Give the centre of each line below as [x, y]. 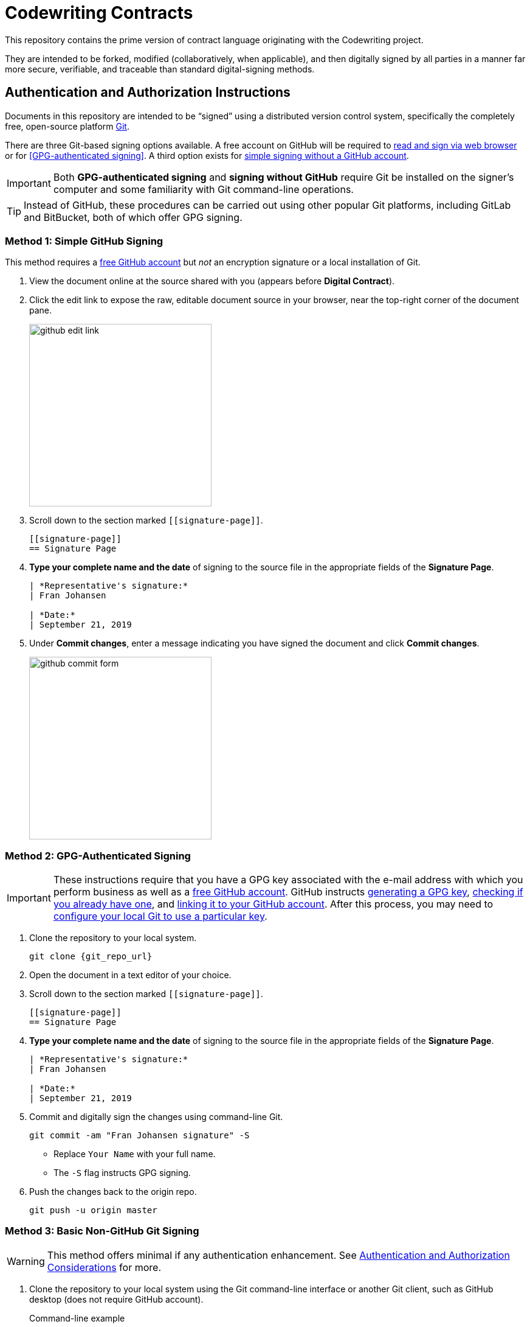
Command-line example [77, 1318]
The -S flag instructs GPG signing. [122, 1173]
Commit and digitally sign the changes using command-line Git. [156, 1117]
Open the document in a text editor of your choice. [130, 975]
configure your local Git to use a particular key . [160, 916]
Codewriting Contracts [99, 13]
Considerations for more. [104, 1267]
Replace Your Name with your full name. [135, 1154]
